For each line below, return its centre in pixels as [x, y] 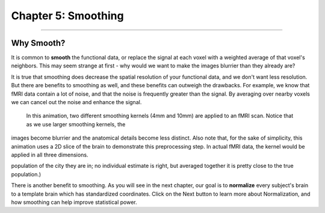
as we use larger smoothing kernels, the [76, 124]
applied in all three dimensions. [50, 155]
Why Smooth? [38, 43]
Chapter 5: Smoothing [67, 16]
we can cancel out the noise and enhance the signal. [76, 102]
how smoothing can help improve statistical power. [74, 202]
